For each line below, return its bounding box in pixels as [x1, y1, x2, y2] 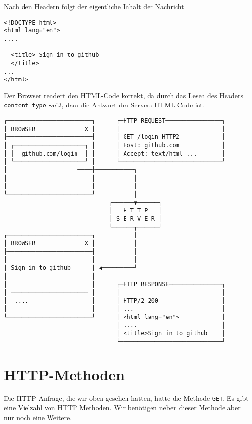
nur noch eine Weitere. [4, 412, 72, 422]
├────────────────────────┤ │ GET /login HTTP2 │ [4, 133, 226, 141]
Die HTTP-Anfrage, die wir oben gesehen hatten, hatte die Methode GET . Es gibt [4, 393, 249, 403]
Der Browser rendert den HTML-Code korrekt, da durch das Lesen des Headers [4, 90, 243, 100]
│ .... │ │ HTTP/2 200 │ [4, 297, 226, 304]
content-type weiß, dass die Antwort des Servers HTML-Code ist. [4, 100, 204, 110]
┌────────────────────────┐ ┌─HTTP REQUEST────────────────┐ [4, 117, 226, 125]
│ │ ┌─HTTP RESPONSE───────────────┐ [4, 281, 226, 288]
